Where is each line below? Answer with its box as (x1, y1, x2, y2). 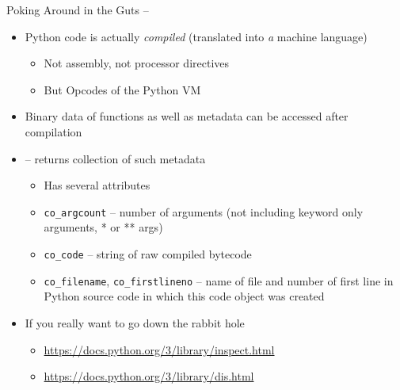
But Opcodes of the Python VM (44, 81, 201, 97)
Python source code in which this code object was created (44, 288, 325, 304)
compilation (25, 123, 82, 140)
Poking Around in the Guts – (6, 2, 149, 17)
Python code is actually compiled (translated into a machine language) (25, 28, 368, 44)
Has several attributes (44, 177, 150, 193)
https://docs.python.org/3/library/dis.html (44, 368, 254, 384)
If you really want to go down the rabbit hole (25, 314, 245, 331)
